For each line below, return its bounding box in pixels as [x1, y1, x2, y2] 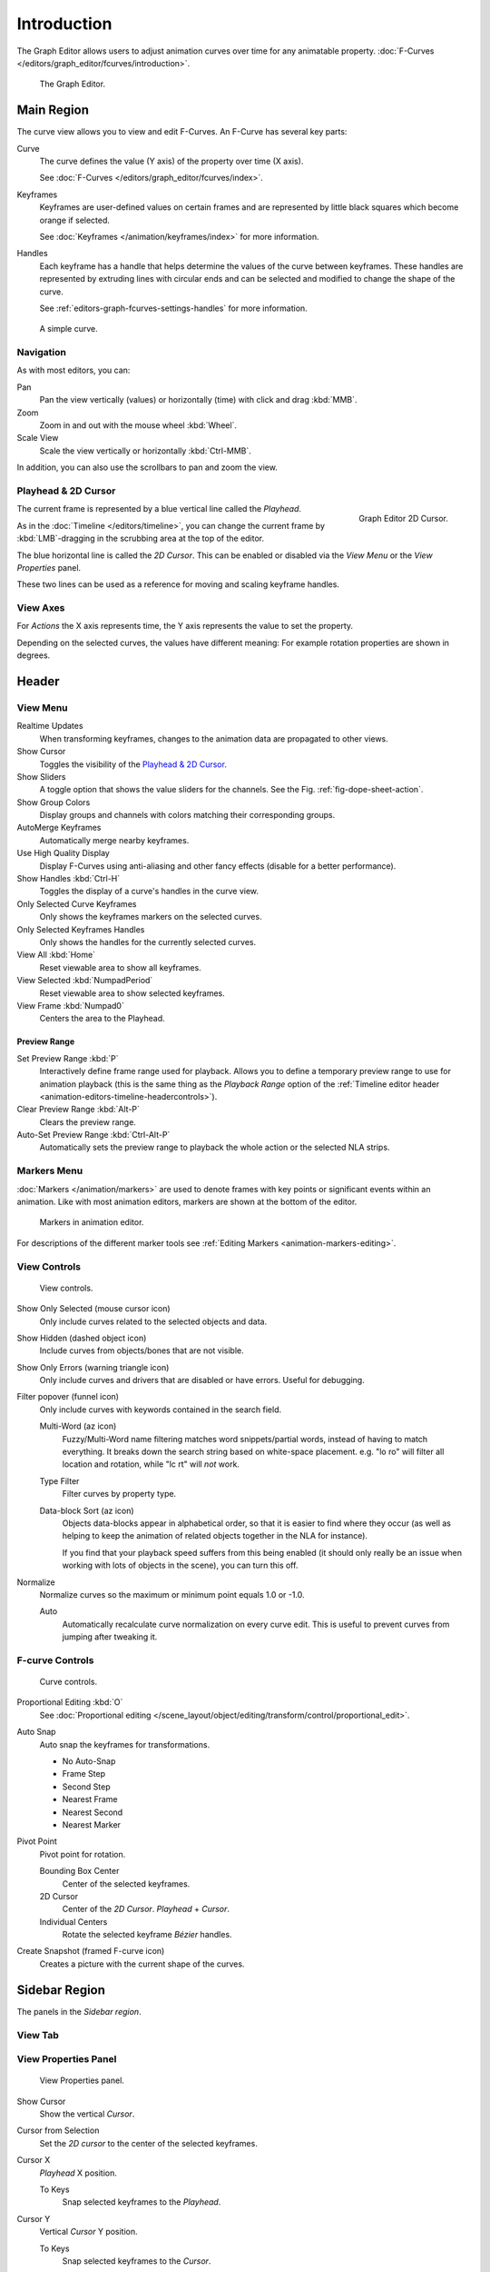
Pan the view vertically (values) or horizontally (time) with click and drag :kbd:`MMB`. [39, 394, 358, 405]
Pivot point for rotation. [39, 1848, 126, 1859]
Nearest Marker [62, 1819, 122, 1830]
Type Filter [39, 1475, 80, 1486]
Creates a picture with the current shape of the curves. [39, 1958, 245, 1969]
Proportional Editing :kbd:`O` [16, 1697, 123, 1708]
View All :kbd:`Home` [16, 950, 95, 961]
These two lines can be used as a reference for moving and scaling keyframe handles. [16, 579, 340, 590]
